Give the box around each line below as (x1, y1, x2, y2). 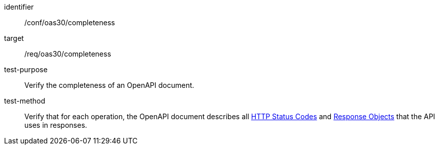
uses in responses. (24, 121, 87, 129)
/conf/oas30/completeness (24, 18, 115, 27)
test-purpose (4, 65, 48, 74)
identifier (4, 3, 34, 11)
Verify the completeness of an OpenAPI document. (24, 81, 194, 89)
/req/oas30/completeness (24, 49, 111, 58)
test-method (4, 96, 45, 105)
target (4, 34, 24, 42)
